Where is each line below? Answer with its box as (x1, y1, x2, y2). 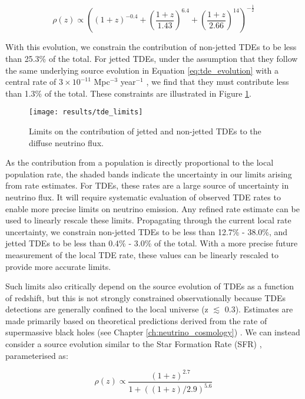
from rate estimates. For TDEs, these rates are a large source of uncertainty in (5, 179, 289, 192)
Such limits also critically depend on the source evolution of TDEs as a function (5, 280, 294, 292)
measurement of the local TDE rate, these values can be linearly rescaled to (5, 248, 279, 260)
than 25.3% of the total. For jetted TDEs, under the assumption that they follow (5, 52, 298, 64)
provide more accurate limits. (5, 260, 111, 272)
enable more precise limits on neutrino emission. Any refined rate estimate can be (5, 202, 300, 215)
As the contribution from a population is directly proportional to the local (5, 156, 274, 169)
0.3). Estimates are (224, 303, 293, 315)
